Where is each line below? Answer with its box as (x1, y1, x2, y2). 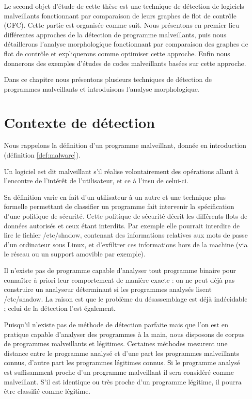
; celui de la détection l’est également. (4, 303, 116, 313)
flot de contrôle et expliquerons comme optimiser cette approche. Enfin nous (4, 48, 230, 58)
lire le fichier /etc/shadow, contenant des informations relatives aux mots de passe (4, 230, 248, 240)
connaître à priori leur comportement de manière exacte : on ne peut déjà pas (4, 274, 235, 285)
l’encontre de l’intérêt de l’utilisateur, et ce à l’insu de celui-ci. (4, 176, 189, 186)
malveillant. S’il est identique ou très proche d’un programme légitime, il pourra (4, 376, 242, 386)
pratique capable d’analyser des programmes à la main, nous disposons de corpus (4, 329, 245, 339)
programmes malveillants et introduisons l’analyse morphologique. (4, 83, 200, 94)
